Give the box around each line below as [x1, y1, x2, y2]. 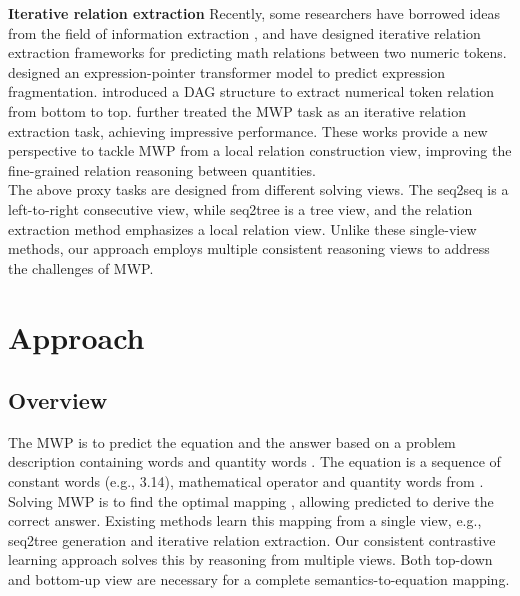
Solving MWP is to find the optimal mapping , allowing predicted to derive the [8, 490, 494, 511]
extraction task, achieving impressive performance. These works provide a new [8, 120, 488, 141]
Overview [8, 385, 108, 416]
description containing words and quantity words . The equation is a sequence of [8, 451, 501, 472]
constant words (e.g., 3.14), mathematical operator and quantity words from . [8, 471, 484, 492]
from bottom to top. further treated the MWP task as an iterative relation [8, 100, 466, 121]
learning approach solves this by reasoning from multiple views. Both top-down [8, 549, 493, 570]
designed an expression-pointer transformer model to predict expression [8, 61, 446, 82]
